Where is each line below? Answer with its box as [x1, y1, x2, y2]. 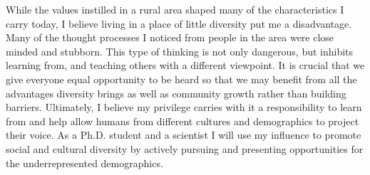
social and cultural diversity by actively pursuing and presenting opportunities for [6, 141, 364, 156]
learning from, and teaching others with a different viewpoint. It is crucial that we [6, 58, 365, 73]
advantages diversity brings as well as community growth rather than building [6, 85, 346, 100]
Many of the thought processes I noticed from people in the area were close [6, 30, 334, 45]
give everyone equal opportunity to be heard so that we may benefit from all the [6, 71, 357, 86]
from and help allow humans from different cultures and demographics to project [6, 113, 359, 128]
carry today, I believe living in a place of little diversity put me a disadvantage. [6, 16, 352, 31]
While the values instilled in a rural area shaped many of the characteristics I [6, 2, 344, 16]
